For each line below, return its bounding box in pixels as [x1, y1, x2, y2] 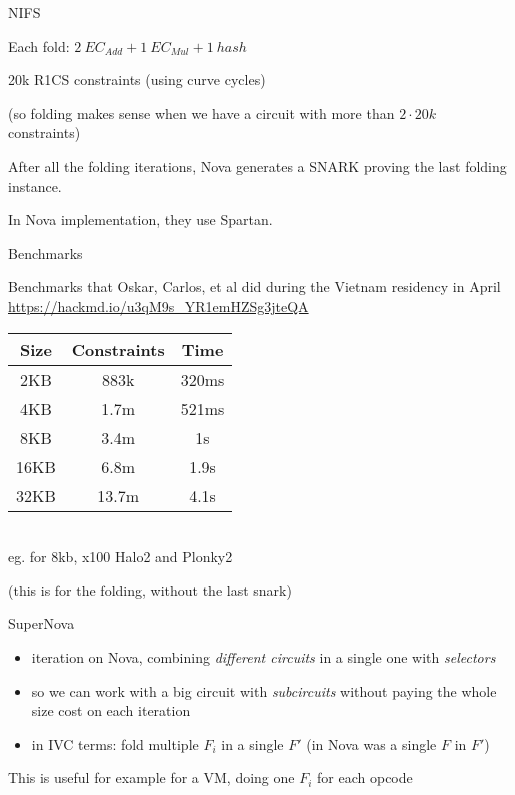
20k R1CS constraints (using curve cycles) [8, 69, 266, 90]
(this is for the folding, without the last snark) [8, 579, 292, 600]
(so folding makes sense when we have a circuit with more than [8, 102, 395, 123]
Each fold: [8, 35, 70, 56]
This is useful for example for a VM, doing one [8, 767, 295, 788]
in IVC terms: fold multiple [31, 733, 199, 754]
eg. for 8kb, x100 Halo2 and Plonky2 [8, 546, 233, 567]
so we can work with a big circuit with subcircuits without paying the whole [31, 680, 497, 701]
